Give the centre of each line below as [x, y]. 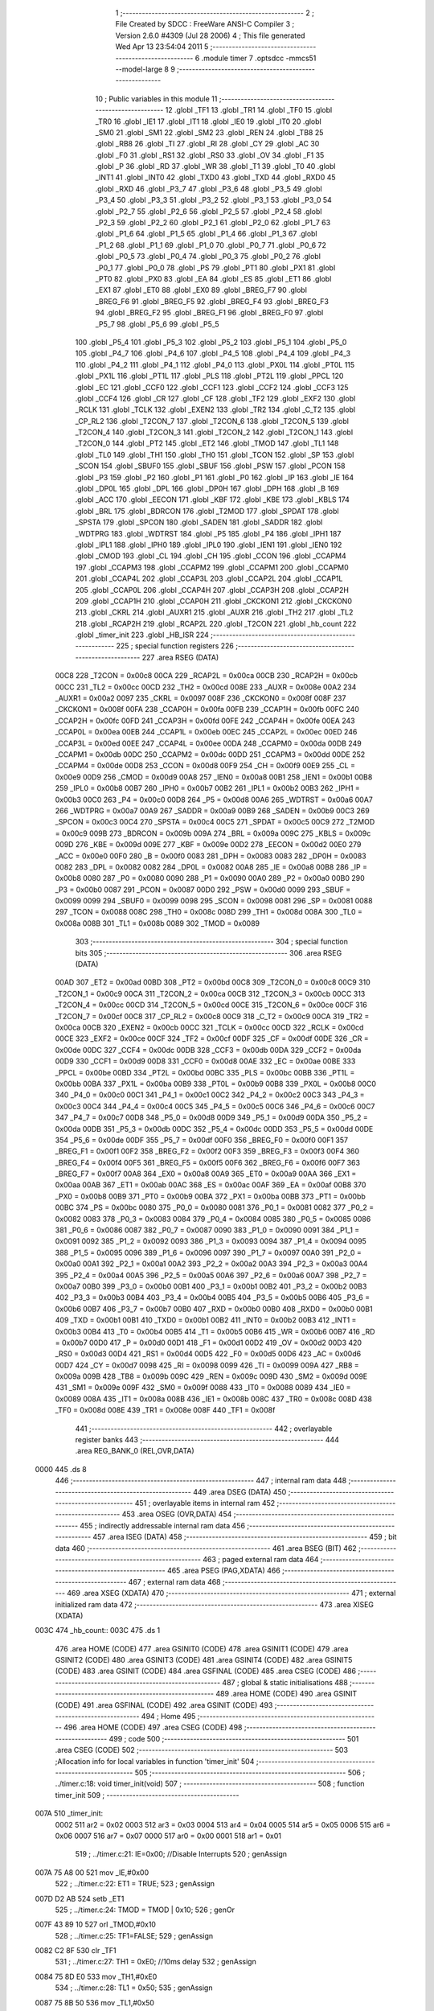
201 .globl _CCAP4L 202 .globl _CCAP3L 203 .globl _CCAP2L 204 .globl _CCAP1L [209, 578]
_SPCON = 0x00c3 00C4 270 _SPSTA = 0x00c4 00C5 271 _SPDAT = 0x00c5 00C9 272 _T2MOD [215, 822]
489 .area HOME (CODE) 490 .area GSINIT [287, 1694]
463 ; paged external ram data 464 [260, 1559]
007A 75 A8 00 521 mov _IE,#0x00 [92, 1872]
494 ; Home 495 [168, 1717]
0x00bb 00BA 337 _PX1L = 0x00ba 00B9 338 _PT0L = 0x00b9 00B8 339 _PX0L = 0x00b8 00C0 [216, 1084]
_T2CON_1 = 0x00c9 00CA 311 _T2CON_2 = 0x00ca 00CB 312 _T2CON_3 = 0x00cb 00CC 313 [210, 993]
